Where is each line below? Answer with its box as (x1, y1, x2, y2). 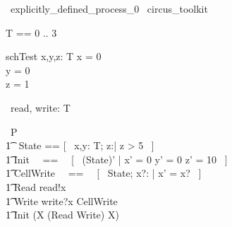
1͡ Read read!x (6, 179, 66, 194)
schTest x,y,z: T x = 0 (6, 49, 102, 64)
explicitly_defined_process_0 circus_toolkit (10, 1, 208, 16)
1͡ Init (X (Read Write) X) (6, 207, 119, 222)
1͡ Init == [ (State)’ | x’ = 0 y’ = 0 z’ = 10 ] (6, 151, 228, 166)
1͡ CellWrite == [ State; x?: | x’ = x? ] (6, 165, 202, 180)
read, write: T (10, 100, 71, 115)
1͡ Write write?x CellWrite (6, 193, 118, 208)
